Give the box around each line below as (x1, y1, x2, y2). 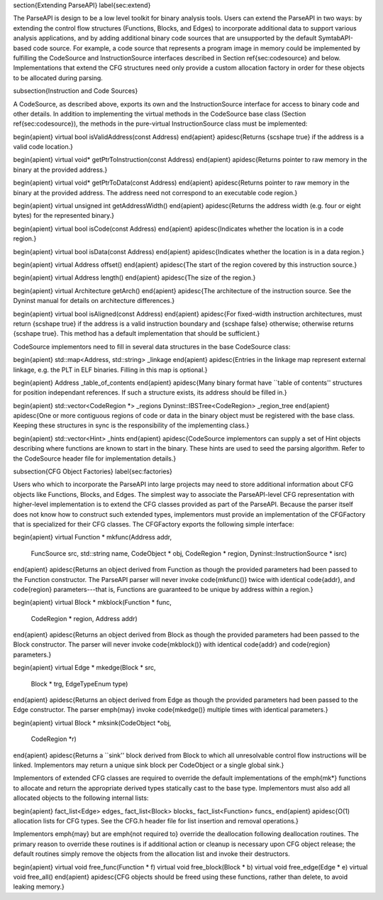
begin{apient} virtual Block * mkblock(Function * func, (13, 598, 172, 607)
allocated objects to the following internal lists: (13, 794, 149, 802)
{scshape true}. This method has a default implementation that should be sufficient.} (13, 329, 260, 338)
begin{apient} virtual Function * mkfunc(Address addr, (13, 533, 172, 542)
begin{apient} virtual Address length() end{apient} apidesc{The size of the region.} (13, 273, 256, 282)
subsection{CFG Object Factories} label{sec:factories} (13, 467, 173, 476)
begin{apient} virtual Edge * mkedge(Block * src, (13, 664, 156, 672)
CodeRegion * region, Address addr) (30, 614, 138, 622)
